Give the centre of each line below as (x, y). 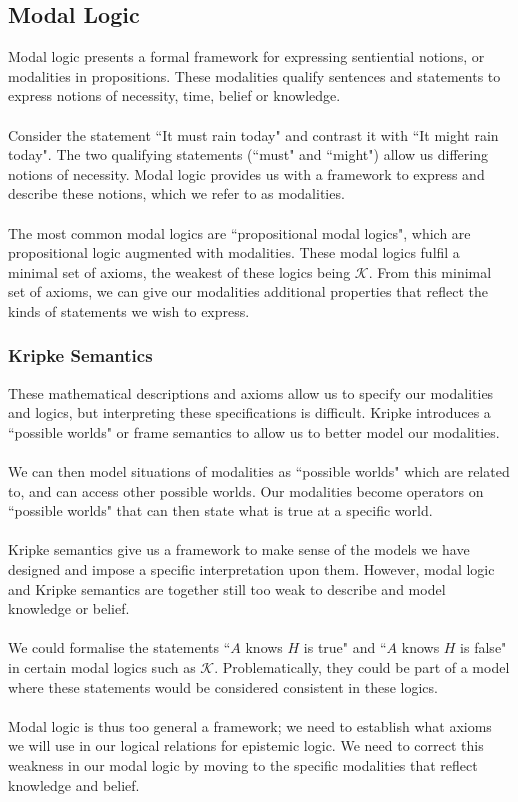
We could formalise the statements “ (119, 647)
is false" (483, 647)
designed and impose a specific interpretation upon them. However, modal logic (251, 569)
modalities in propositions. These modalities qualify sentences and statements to (254, 75)
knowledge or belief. (69, 608)
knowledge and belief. (74, 784)
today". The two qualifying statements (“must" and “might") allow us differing (248, 154)
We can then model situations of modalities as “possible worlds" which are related (259, 471)
